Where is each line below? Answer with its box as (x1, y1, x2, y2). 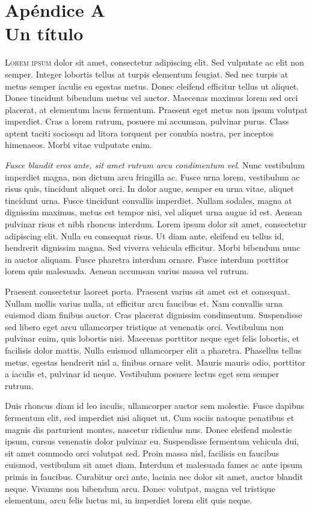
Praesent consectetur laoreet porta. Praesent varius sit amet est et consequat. (5, 285, 290, 297)
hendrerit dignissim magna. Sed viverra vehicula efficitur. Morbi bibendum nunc (5, 241, 301, 254)
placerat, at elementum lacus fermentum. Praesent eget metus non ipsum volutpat (5, 103, 308, 115)
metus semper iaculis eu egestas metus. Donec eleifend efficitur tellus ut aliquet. (5, 79, 299, 92)
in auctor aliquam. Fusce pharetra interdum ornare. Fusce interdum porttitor (5, 253, 289, 265)
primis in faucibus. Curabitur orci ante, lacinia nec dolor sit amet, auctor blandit (5, 470, 303, 482)
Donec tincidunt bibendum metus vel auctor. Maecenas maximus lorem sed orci (5, 91, 298, 104)
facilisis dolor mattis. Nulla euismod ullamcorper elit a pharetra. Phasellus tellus (5, 343, 302, 356)
